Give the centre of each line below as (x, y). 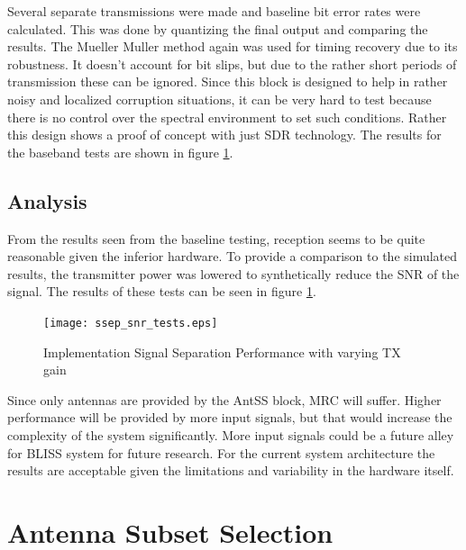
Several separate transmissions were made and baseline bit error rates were (214, 11)
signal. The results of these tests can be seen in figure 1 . (162, 291)
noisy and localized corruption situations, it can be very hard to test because (219, 99)
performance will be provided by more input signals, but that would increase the (230, 417)
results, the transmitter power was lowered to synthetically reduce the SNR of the (233, 273)
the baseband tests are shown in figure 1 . (120, 152)
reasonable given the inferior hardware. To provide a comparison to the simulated (233, 256)
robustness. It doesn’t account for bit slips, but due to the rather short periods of (232, 63)
